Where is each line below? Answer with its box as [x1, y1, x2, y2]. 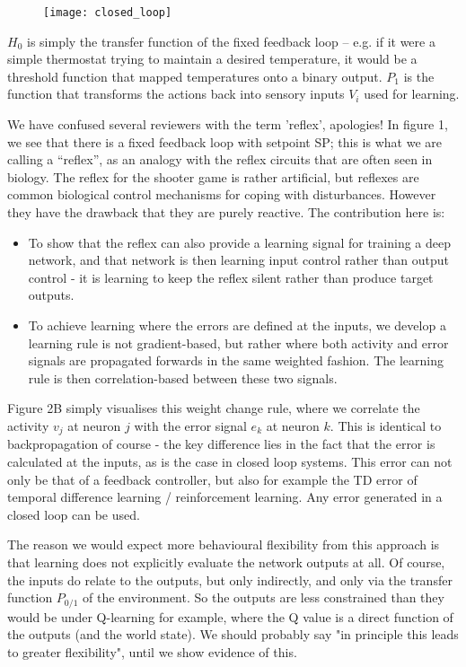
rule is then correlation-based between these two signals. [28, 368, 338, 387]
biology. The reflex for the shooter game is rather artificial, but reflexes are [7, 167, 419, 186]
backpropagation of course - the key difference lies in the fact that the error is [7, 434, 435, 453]
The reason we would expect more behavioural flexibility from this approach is [7, 535, 440, 554]
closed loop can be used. [7, 505, 140, 523]
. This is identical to [330, 416, 442, 434]
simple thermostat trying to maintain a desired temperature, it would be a [7, 49, 418, 68]
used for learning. [364, 84, 460, 103]
